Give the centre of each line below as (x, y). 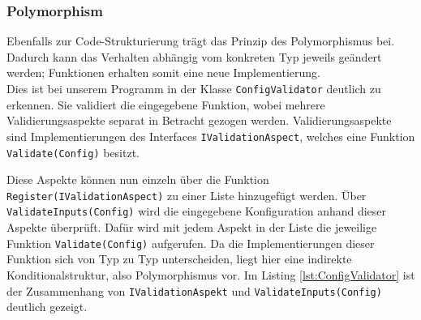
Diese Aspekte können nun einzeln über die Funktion (138, 179)
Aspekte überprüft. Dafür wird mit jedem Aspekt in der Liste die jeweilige (192, 227)
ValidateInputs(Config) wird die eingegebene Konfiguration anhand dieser (197, 211)
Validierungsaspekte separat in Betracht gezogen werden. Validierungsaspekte (199, 120)
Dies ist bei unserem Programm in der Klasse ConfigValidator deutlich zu (194, 88)
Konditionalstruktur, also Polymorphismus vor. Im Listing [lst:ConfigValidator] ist (211, 274)
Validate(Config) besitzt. (73, 152)
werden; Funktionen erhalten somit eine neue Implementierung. (163, 73)
